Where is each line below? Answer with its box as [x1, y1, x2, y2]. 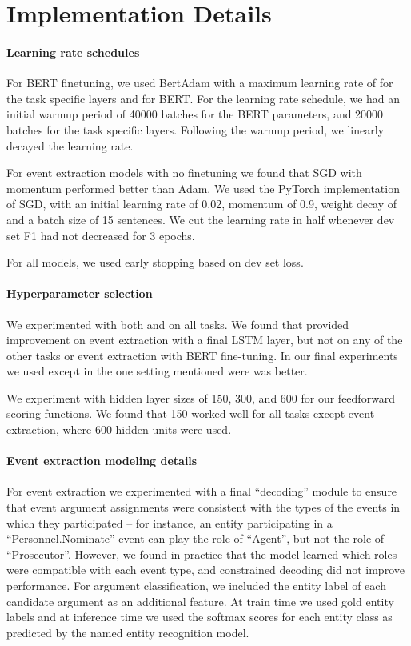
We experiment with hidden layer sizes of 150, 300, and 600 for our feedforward [6, 389, 396, 406]
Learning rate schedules [6, 43, 140, 60]
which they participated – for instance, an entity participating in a [6, 514, 333, 531]
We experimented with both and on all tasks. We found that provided [6, 315, 349, 332]
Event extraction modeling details [6, 452, 198, 469]
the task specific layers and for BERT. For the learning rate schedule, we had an [6, 90, 401, 106]
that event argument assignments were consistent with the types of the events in [6, 499, 401, 516]
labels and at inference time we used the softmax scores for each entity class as [6, 608, 393, 625]
